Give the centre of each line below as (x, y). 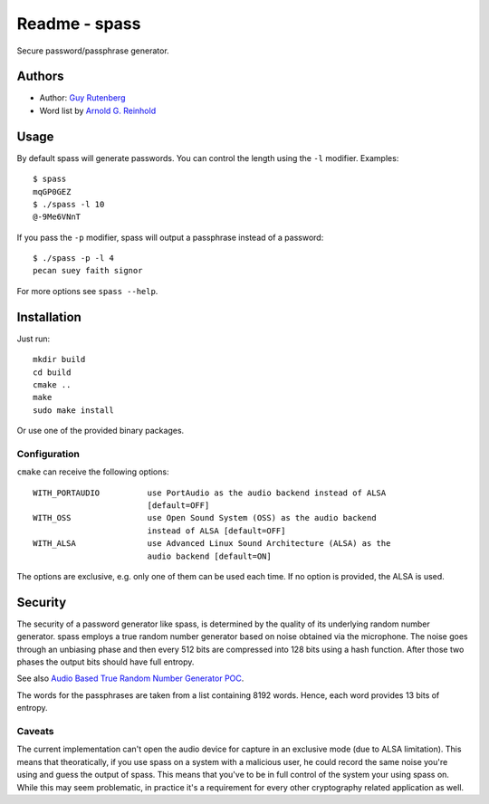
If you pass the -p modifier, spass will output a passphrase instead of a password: (170, 237)
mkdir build (59, 359)
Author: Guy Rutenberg (82, 98)
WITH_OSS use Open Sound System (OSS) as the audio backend (205, 518)
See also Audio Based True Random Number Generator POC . (130, 678)
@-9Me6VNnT (57, 217)
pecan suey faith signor (88, 271)
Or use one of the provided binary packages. (101, 431)
